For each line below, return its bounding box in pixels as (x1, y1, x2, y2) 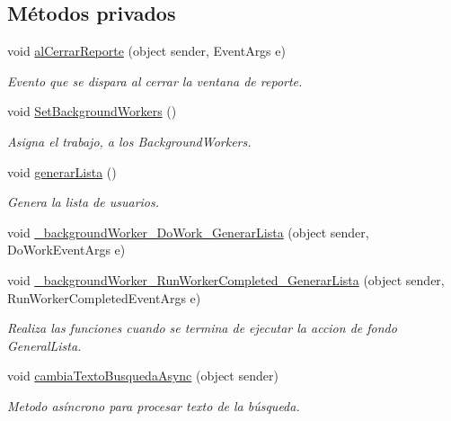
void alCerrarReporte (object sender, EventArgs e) (7, 41, 286, 60)
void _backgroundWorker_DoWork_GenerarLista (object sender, (7, 222, 369, 241)
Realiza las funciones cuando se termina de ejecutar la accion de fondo (7, 318, 397, 337)
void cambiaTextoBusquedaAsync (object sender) (7, 366, 279, 385)
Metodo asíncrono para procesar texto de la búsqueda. (7, 396, 300, 415)
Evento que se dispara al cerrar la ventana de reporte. (7, 71, 303, 90)
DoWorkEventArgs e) (7, 240, 126, 259)
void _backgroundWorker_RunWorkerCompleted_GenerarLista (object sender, (7, 270, 445, 289)
